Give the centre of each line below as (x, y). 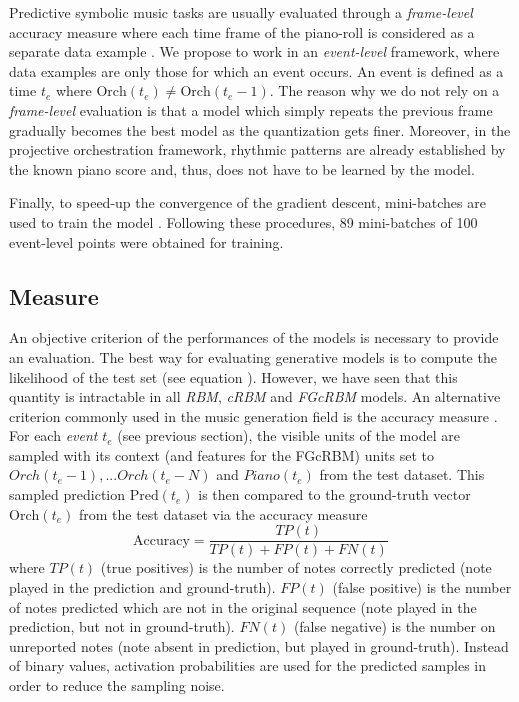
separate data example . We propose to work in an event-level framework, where (254, 51)
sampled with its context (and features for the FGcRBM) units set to (222, 454)
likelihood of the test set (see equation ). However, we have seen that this (233, 376)
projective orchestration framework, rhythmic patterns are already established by (257, 149)
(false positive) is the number (422, 586)
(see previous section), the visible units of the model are (288, 435)
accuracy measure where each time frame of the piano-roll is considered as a (242, 31)
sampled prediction (67, 494)
